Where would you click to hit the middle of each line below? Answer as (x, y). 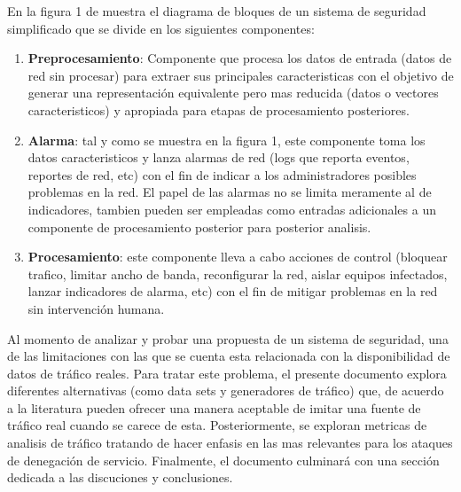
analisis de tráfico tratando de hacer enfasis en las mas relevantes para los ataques (230, 443)
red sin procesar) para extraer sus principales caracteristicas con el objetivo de (241, 75)
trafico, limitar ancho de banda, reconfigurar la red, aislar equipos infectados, (238, 273)
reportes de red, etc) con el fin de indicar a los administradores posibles (222, 174)
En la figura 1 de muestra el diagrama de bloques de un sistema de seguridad (217, 11)
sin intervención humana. (96, 308)
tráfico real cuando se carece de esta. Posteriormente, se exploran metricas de (217, 425)
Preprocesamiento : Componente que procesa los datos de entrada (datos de (240, 58)
